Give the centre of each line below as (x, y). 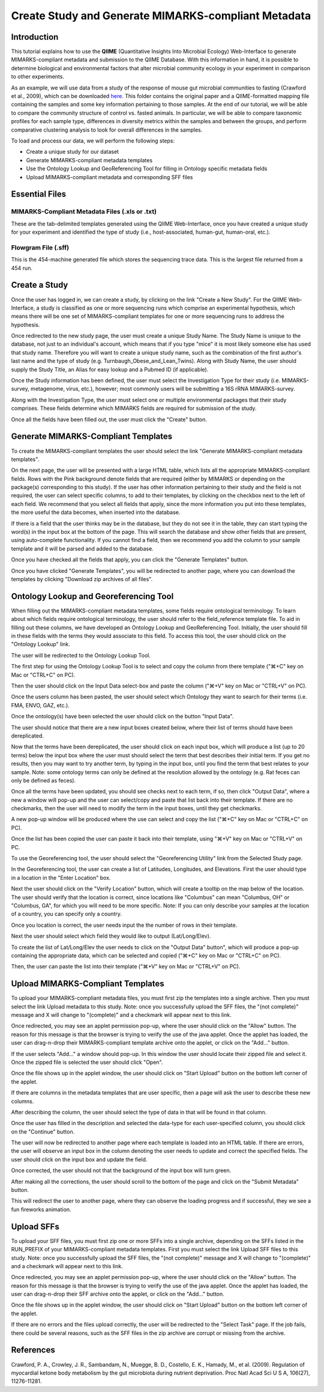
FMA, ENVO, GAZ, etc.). (40, 705)
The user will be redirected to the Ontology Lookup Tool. (81, 655)
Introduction (35, 37)
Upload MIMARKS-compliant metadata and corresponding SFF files (109, 177)
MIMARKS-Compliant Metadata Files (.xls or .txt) (84, 212)
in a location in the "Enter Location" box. (61, 878)
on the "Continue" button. (43, 1131)
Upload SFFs (35, 1226)
